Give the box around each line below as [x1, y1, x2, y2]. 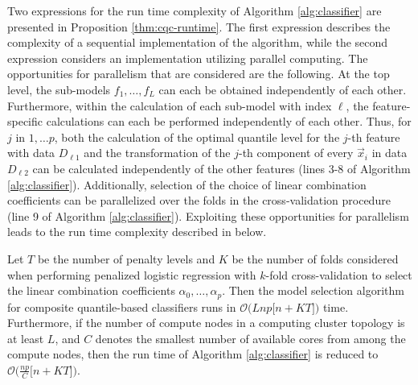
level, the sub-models [7, 81, 111, 97]
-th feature [347, 128, 400, 145]
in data [371, 144, 408, 161]
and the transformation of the [84, 144, 231, 161]
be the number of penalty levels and [37, 250, 215, 267]
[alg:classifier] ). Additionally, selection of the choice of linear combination [7, 176, 367, 192]
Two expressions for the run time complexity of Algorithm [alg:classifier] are [7, 2, 382, 19]
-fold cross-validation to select [265, 266, 412, 283]
